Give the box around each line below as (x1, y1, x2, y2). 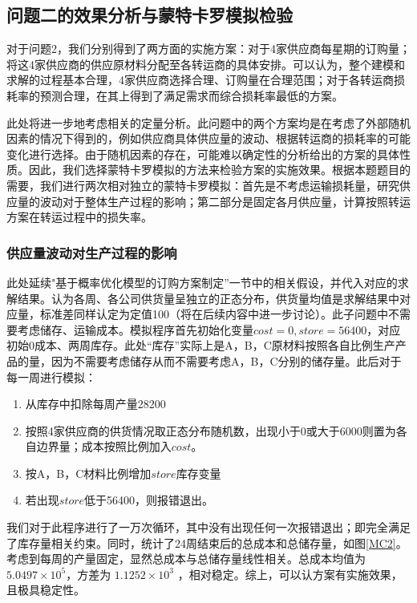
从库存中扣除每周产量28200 (25, 395, 166, 412)
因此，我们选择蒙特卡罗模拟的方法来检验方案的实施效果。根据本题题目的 (28, 161, 411, 178)
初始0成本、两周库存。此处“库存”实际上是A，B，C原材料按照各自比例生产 (6, 337, 395, 354)
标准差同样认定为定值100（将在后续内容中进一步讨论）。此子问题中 (39, 306, 388, 322)
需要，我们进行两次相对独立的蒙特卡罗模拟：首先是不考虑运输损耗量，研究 (6, 176, 399, 193)
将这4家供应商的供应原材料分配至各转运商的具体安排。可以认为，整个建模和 (6, 55, 405, 72)
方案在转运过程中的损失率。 (6, 208, 152, 225)
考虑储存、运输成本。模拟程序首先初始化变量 (17, 321, 253, 338)
